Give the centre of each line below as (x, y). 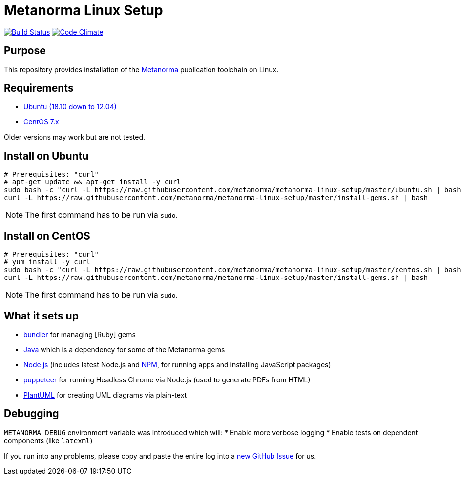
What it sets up (41, 316)
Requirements (39, 88)
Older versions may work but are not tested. (75, 137)
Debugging (31, 414)
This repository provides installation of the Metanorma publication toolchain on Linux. (141, 69)
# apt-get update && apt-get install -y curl (93, 182)
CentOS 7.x (41, 122)
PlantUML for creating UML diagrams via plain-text (105, 395)
